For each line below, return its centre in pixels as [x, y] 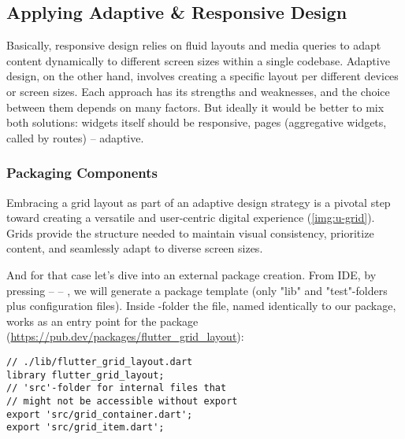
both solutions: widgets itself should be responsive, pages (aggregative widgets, [197, 122]
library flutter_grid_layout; [85, 375]
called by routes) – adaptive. [75, 137]
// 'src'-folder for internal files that [117, 388]
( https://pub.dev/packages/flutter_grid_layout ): [125, 336]
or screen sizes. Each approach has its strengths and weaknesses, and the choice [198, 91]
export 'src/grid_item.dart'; [85, 428]
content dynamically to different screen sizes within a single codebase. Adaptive [198, 60]
